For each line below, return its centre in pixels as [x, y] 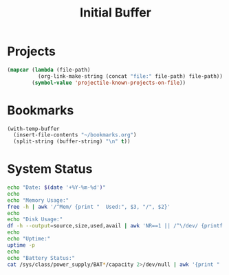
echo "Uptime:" [29, 239]
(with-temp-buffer [33, 129]
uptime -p [21, 245]
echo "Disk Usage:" [35, 220]
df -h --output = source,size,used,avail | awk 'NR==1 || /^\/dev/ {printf [115, 226]
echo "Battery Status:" [41, 258]
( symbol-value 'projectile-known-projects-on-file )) [109, 83]
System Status [50, 169]
